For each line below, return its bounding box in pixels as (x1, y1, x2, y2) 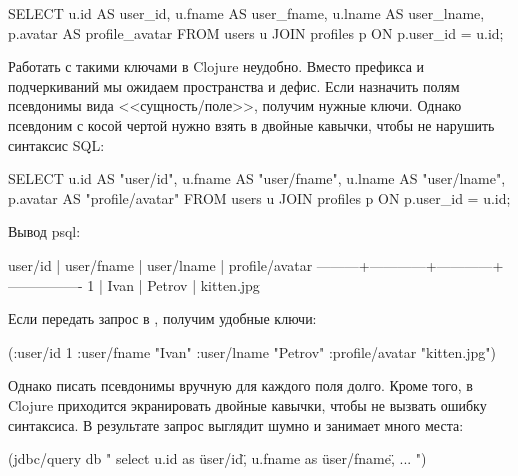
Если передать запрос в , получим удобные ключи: (8, 308, 317, 329)
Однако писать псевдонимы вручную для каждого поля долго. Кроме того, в (8, 375, 473, 396)
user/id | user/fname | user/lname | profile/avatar (8, 254, 313, 275)
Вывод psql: (8, 221, 81, 242)
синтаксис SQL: (8, 134, 105, 155)
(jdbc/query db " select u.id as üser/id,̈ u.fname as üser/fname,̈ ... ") (8, 448, 427, 469)
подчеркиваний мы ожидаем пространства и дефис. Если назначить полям (8, 75, 460, 96)
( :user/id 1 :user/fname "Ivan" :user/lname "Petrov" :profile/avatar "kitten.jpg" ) (8, 341, 496, 362)
